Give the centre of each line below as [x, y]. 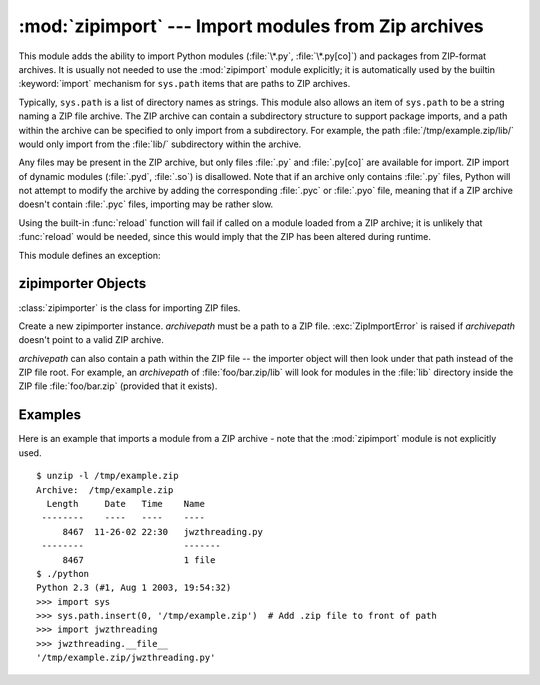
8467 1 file [139, 559]
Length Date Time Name [125, 503]
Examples [50, 415]
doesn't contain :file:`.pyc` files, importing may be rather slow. [146, 204]
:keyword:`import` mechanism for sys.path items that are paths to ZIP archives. [184, 84]
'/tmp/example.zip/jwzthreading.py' [126, 658]
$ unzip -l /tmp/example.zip [107, 476]
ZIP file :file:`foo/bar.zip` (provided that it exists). [118, 386]
